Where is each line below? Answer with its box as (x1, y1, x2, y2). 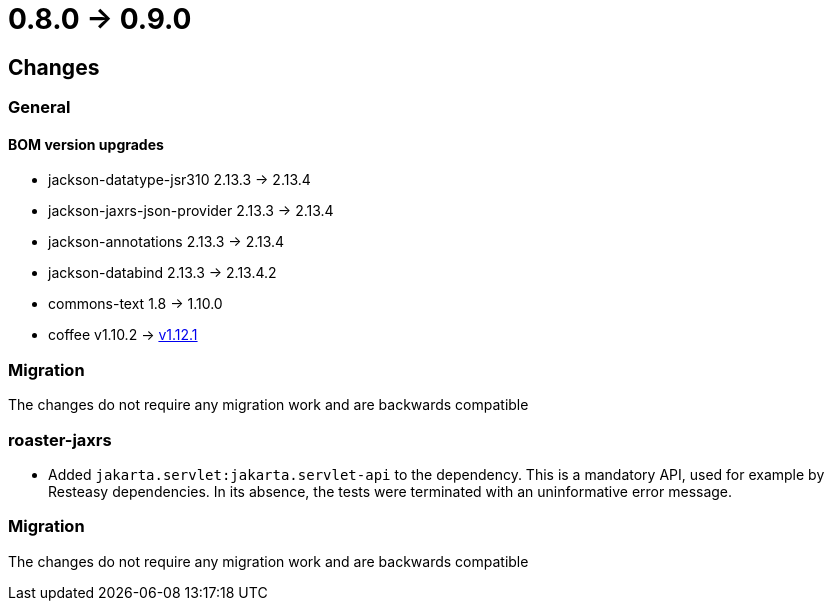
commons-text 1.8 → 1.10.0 (48, 295, 223, 313)
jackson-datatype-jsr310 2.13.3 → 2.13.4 (48, 171, 311, 189)
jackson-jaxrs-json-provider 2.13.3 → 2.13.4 (48, 202, 334, 220)
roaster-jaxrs (8, 429, 112, 450)
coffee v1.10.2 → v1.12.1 (48, 326, 198, 344)
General (8, 97, 71, 118)
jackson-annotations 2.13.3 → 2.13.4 (48, 233, 285, 251)
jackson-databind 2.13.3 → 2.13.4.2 (48, 264, 277, 282)
